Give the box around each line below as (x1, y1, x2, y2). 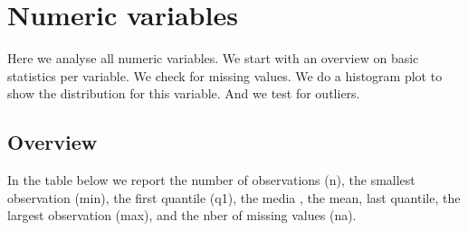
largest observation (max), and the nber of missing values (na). (7, 206, 357, 225)
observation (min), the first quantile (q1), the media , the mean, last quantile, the (7, 188, 461, 207)
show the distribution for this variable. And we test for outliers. (7, 84, 360, 103)
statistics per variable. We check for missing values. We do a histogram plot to (7, 66, 443, 85)
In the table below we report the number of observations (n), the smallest (7, 171, 415, 189)
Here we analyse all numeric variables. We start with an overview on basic (7, 49, 419, 68)
